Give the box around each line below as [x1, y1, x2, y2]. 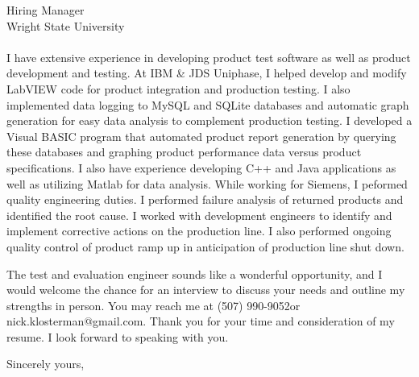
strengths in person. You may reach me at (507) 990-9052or [6, 296, 301, 313]
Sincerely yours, [6, 355, 85, 372]
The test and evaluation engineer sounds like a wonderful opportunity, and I [6, 265, 383, 282]
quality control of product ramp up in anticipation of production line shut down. [6, 238, 404, 255]
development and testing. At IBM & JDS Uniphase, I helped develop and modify [6, 64, 407, 81]
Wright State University [6, 17, 125, 34]
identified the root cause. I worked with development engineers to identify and [6, 206, 392, 223]
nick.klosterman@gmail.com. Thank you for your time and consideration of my [6, 313, 395, 329]
